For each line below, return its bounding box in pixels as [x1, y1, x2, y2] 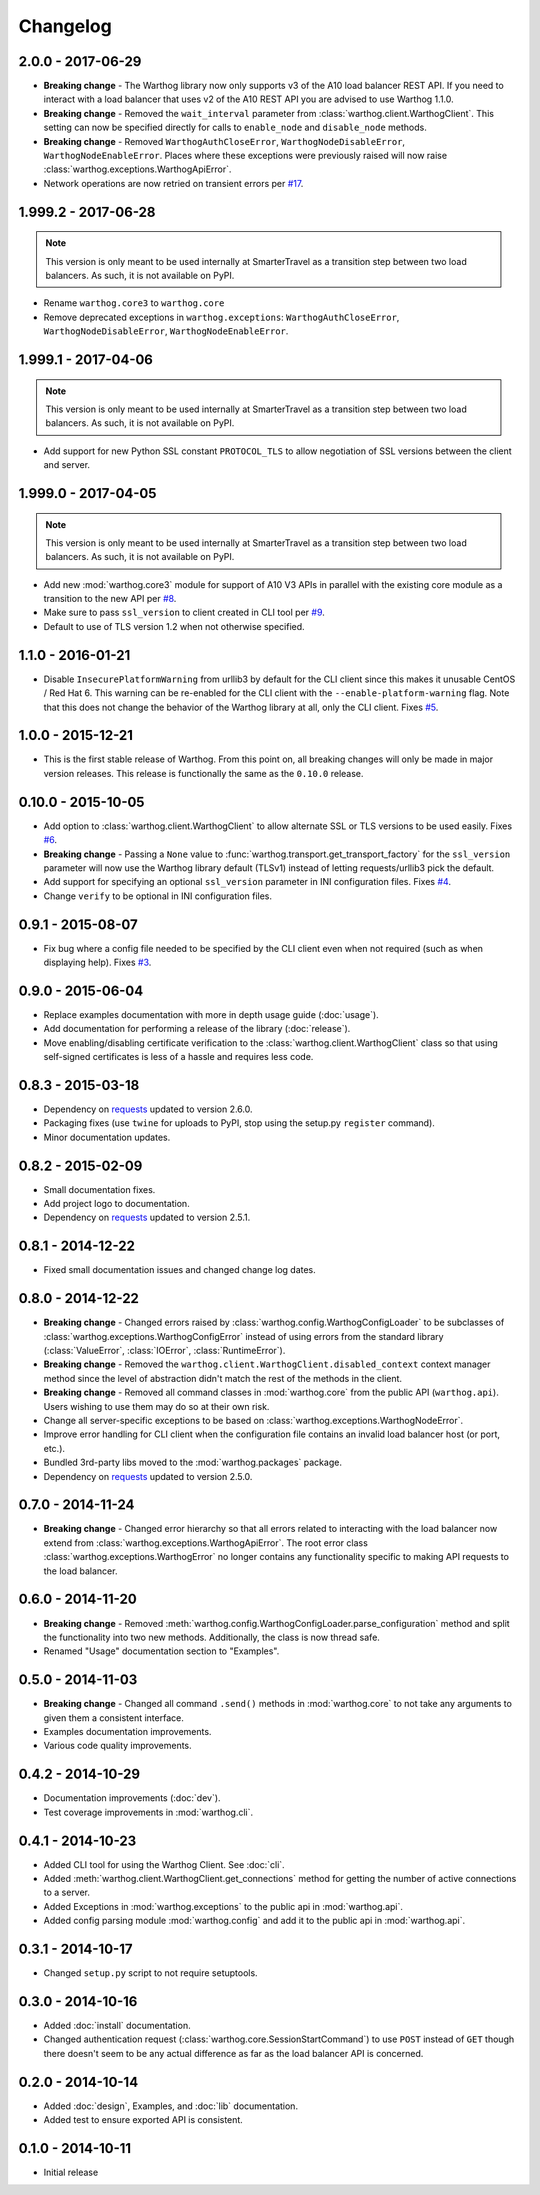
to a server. [43, 1886, 90, 1899]
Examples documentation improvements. [43, 1726, 212, 1738]
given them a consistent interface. [43, 1711, 184, 1724]
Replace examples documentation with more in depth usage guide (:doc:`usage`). [43, 1008, 379, 1020]
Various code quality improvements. [43, 1740, 192, 1752]
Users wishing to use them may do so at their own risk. [43, 1400, 270, 1412]
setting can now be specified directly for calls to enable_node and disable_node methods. [43, 121, 427, 134]
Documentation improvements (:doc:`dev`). [43, 1792, 221, 1804]
